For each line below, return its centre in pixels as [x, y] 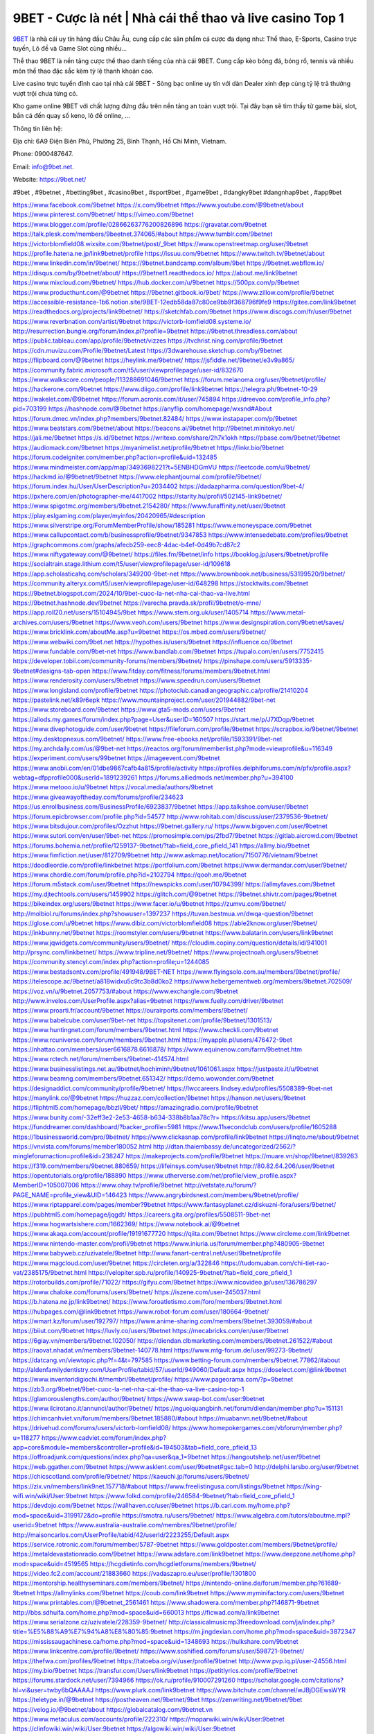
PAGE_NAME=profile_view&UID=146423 [70, 1195]
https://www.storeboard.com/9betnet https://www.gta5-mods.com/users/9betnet [129, 710]
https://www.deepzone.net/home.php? [300, 1554]
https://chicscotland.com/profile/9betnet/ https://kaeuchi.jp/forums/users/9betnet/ [131, 1477]
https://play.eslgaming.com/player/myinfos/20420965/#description [109, 515]
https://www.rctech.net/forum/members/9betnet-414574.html [101, 1059]
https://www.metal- [278, 612]
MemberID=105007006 [46, 1185]
